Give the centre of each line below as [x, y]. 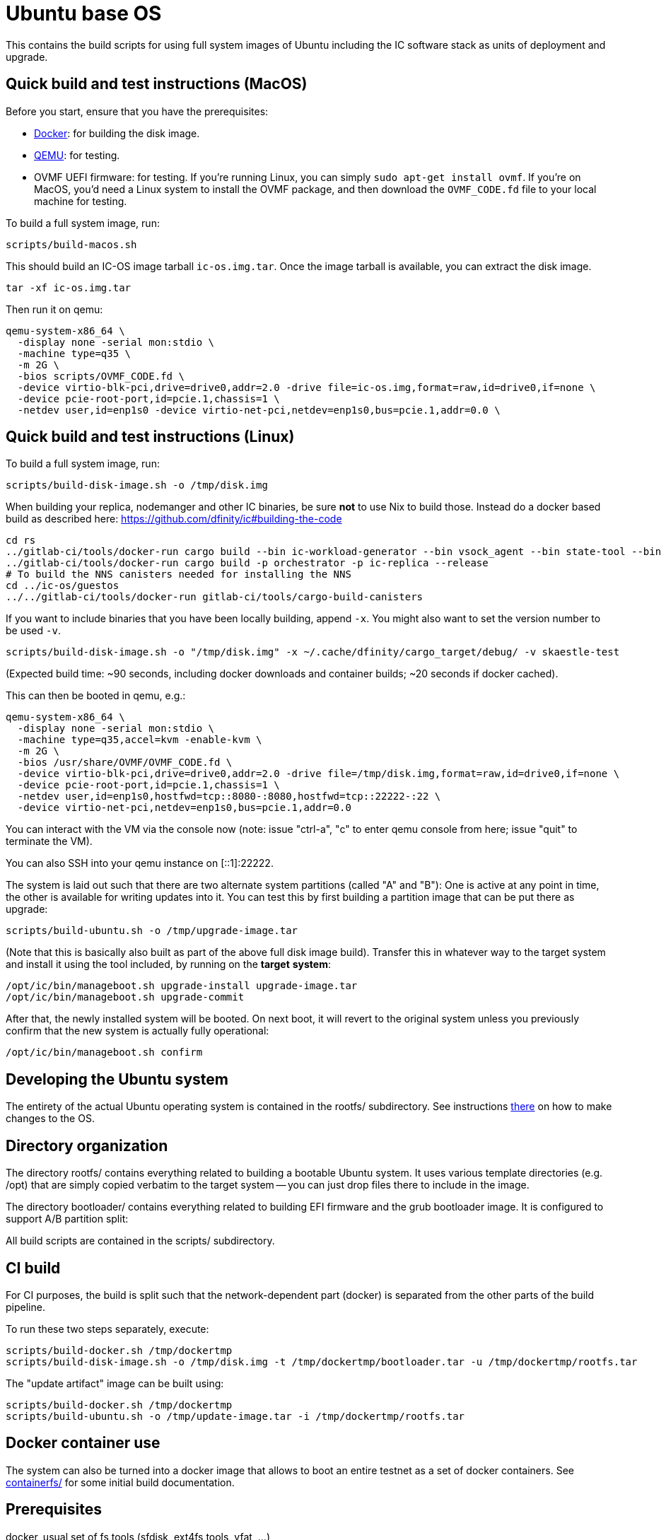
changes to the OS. [50, 1119]
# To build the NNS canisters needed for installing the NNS [179, 574]
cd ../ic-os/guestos [63, 586]
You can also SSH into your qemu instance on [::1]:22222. [140, 863]
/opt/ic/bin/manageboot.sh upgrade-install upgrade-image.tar [182, 986]
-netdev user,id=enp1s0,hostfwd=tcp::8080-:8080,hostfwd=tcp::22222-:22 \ [229, 797]
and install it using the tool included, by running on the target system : [168, 964]
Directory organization [87, 1145]
